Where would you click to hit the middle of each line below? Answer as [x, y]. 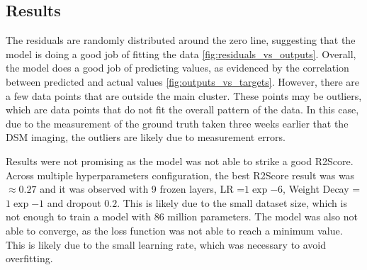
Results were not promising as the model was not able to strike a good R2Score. [180, 161]
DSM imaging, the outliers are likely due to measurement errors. [146, 137]
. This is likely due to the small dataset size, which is [232, 202]
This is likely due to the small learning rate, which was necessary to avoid [166, 244]
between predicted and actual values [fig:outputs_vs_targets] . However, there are [183, 81]
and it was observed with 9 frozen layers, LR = [142, 189]
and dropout [74, 202]
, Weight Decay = [322, 189]
